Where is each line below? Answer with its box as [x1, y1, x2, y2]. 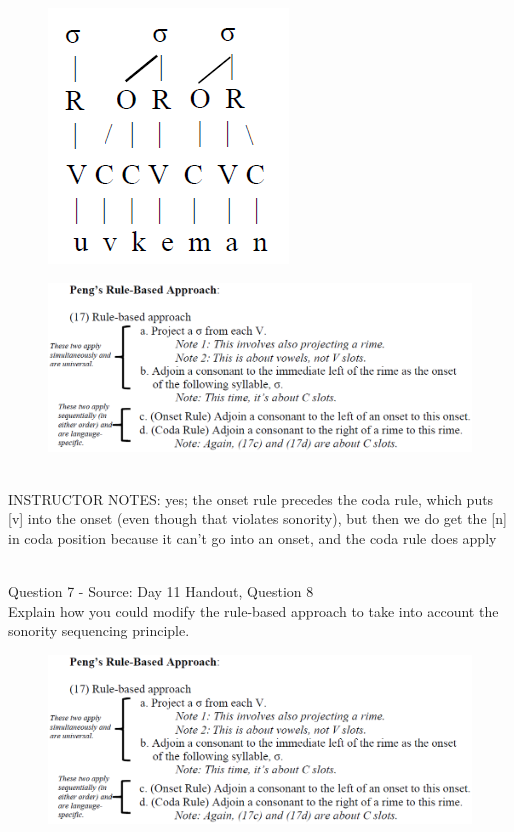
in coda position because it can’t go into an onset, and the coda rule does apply [8, 527, 497, 548]
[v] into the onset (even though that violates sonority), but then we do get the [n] [8, 508, 507, 529]
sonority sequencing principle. [8, 620, 190, 641]
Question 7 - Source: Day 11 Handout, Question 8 [8, 581, 314, 602]
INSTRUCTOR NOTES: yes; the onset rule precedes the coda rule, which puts [8, 488, 494, 509]
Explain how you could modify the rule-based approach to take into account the [8, 600, 499, 621]
